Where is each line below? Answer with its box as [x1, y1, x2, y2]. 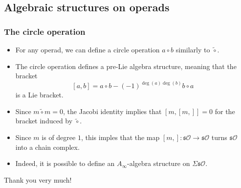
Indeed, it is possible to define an [15, 158, 115, 168]
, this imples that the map [81, 132, 160, 142]
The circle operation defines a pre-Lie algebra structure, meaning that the [15, 61, 237, 71]
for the [215, 106, 235, 116]
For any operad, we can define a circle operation [15, 45, 160, 54]
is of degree [42, 132, 76, 142]
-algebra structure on [127, 158, 190, 168]
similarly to [175, 45, 210, 54]
